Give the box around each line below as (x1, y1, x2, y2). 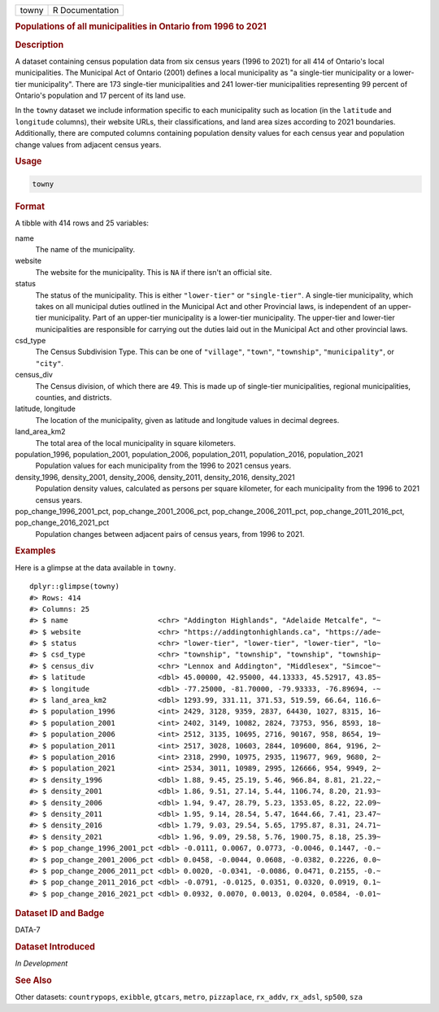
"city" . (35, 358, 64, 368)
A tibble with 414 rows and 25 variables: (15, 218, 150, 228)
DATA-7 (15, 925, 41, 935)
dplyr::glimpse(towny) (29, 582, 120, 591)
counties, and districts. (35, 393, 112, 403)
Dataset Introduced (15, 941, 95, 953)
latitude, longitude (15, 403, 76, 414)
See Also (15, 975, 52, 986)
